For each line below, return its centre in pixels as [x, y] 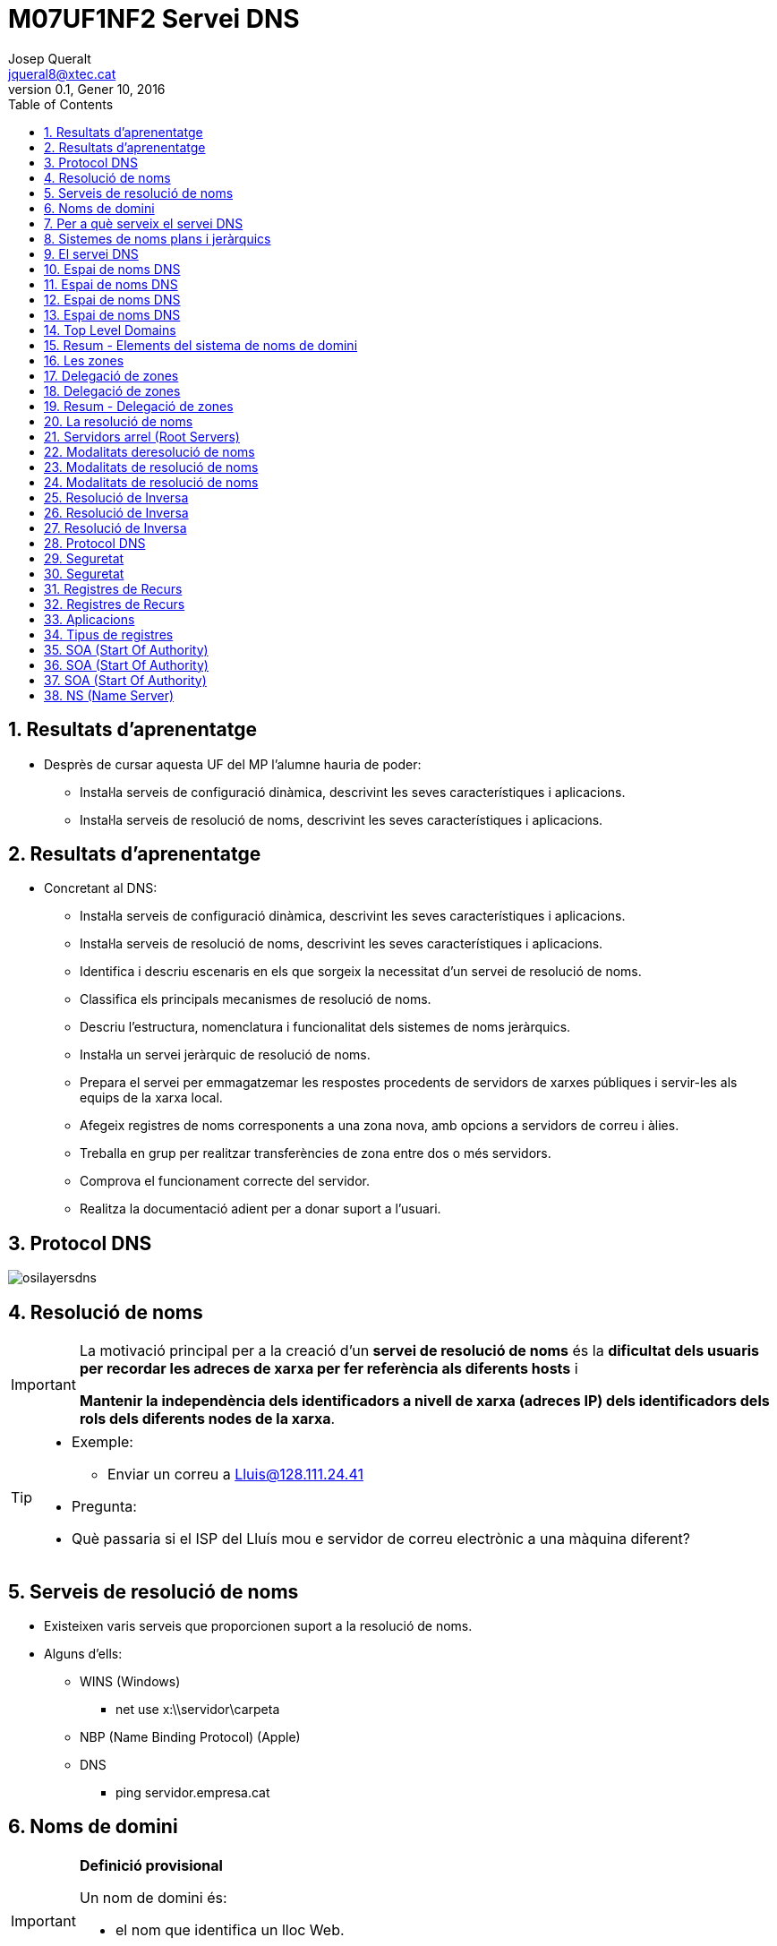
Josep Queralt [50, 58]
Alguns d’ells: [83, 1653]
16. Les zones [84, 360]
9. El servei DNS [91, 253]
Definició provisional [151, 1865]
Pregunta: [104, 1507]
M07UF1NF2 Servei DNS [154, 19]
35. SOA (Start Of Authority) [126, 649]
